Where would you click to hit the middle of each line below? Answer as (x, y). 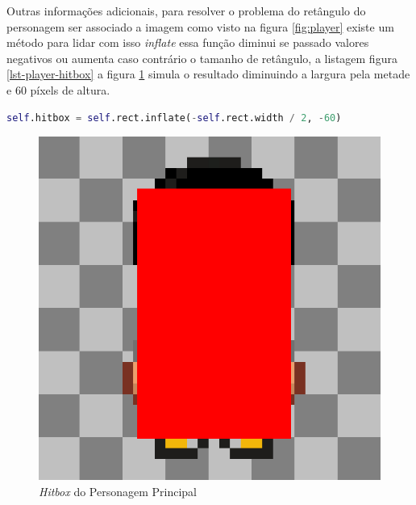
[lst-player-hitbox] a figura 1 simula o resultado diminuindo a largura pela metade (208, 74)
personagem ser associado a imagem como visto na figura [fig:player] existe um (200, 26)
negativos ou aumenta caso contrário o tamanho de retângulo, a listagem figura (202, 58)
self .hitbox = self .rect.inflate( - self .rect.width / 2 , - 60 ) (174, 118)
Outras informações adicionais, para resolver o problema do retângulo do (186, 11)
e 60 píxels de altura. (58, 89)
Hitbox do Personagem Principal (118, 491)
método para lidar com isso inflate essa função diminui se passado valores (188, 42)
